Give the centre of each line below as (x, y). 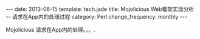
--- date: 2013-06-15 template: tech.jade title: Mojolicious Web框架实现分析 (100, 9)
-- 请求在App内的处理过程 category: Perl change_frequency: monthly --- (97, 17)
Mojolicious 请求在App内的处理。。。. (50, 30)
